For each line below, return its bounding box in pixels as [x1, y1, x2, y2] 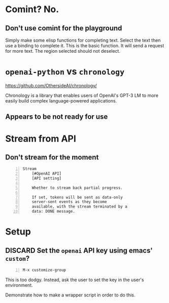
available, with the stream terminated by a [31, 204, 128, 209]
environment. [5, 282, 33, 288]
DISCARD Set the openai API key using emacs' [5, 246, 153, 255]
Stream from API [5, 133, 76, 144]
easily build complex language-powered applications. [5, 97, 117, 104]
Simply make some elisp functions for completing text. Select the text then [5, 37, 161, 43]
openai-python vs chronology [5, 66, 125, 77]
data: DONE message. [31, 209, 75, 214]
